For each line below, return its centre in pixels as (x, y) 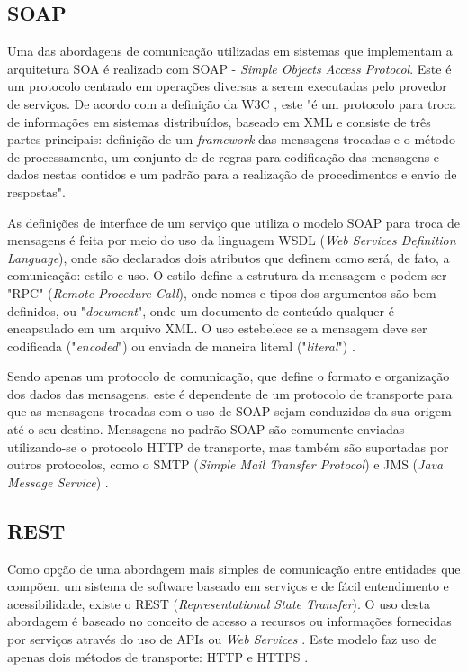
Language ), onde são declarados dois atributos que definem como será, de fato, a (229, 257)
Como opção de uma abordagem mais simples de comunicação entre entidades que (234, 568)
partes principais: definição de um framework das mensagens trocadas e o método (231, 139)
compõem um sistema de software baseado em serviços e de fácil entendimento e (228, 586)
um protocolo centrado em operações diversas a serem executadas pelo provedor (227, 86)
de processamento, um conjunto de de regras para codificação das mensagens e (224, 156)
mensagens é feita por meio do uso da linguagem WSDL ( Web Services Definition (232, 240)
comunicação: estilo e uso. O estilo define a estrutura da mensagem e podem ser (227, 275)
